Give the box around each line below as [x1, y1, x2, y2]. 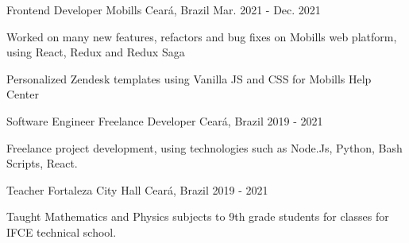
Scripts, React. [6, 155, 78, 172]
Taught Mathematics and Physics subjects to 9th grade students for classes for [6, 208, 389, 225]
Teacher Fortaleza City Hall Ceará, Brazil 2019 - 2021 [6, 181, 268, 198]
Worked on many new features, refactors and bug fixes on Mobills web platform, [6, 28, 397, 44]
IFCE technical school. [6, 223, 117, 240]
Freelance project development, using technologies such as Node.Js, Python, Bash [6, 139, 403, 156]
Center [6, 86, 39, 102]
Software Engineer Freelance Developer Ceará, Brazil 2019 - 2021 [6, 112, 323, 129]
